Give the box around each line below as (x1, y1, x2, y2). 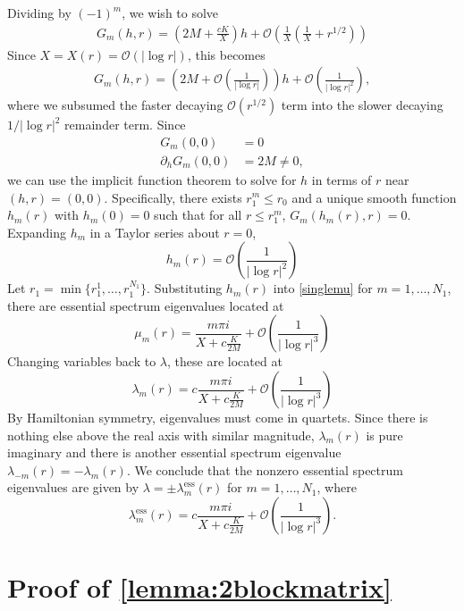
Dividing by (7, 4, 72, 21)
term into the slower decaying (281, 96, 443, 114)
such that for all (154, 205, 242, 224)
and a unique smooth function (291, 188, 457, 206)
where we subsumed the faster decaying (7, 96, 224, 114)
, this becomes (187, 45, 266, 63)
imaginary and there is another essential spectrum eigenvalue (7, 443, 342, 462)
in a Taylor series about (89, 222, 220, 241)
